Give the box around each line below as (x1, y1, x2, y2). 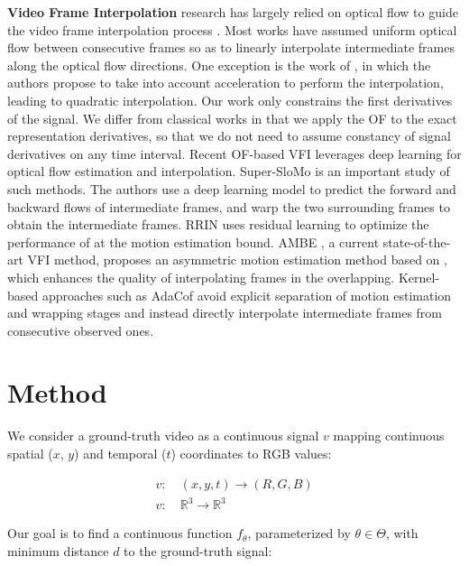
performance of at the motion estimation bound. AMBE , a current (7, 232, 380, 251)
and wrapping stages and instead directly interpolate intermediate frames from (7, 303, 443, 322)
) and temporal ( (74, 444, 167, 462)
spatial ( (7, 444, 53, 462)
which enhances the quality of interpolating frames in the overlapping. (7, 267, 395, 286)
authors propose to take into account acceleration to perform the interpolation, (7, 73, 444, 92)
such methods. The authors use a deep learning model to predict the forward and (7, 179, 456, 198)
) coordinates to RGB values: (170, 444, 332, 462)
